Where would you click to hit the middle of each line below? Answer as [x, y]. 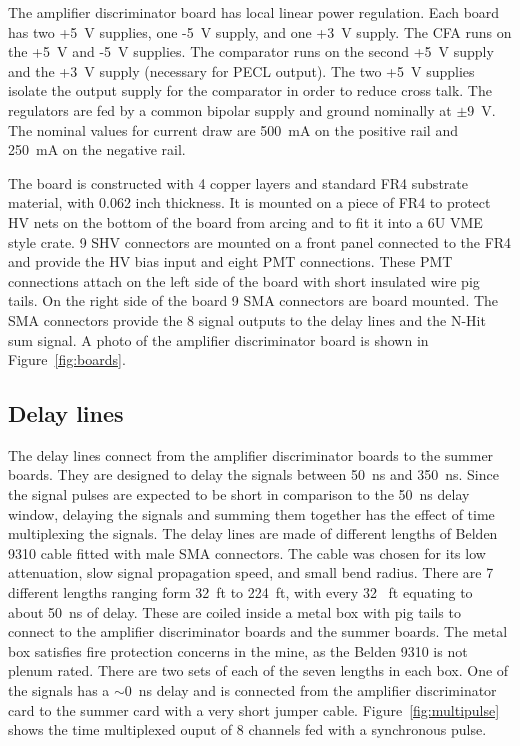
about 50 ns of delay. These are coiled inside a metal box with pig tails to [234, 611]
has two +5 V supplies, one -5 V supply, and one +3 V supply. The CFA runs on [260, 31]
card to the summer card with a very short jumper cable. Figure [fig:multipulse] [254, 709]
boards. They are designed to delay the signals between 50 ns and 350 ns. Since [253, 474]
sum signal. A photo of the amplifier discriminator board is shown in [218, 339]
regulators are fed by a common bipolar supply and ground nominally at [230, 109]
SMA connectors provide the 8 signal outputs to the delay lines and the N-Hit [247, 319]
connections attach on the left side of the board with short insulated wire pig [244, 280]
